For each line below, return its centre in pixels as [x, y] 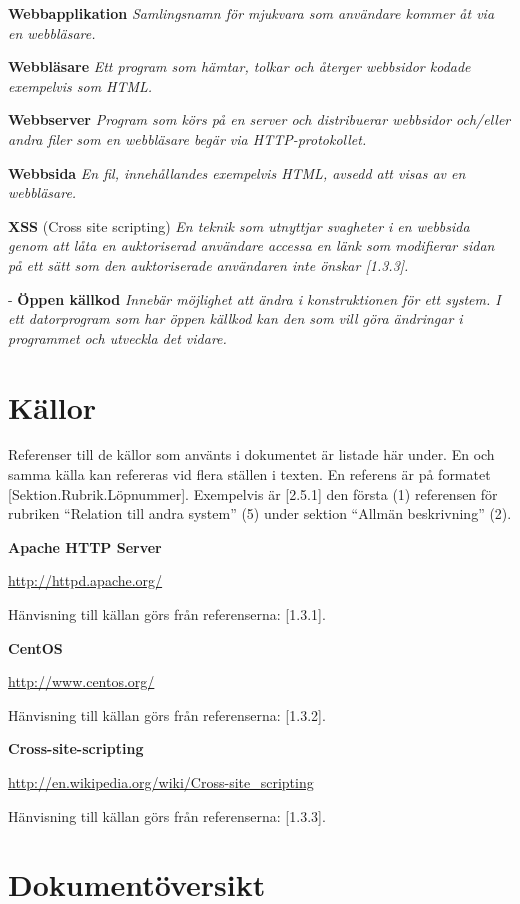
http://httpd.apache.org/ [85, 580]
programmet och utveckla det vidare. [117, 337]
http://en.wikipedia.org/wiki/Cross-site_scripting [161, 781]
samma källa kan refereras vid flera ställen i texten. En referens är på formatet [249, 474]
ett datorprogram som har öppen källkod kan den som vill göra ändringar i [235, 318]
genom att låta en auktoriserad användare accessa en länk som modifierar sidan [251, 245]
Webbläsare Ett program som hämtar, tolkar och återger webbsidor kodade [239, 66]
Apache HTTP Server [85, 546]
